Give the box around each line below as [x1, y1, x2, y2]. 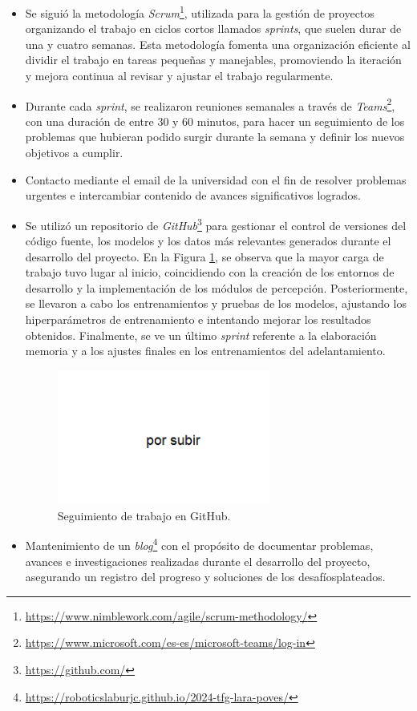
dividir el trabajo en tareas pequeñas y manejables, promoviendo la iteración [25, 51, 402, 68]
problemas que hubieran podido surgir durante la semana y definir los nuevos [25, 128, 405, 145]
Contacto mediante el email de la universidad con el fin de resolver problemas [25, 171, 407, 188]
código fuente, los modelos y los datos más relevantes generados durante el [25, 232, 391, 249]
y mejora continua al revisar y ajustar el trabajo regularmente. [25, 67, 334, 84]
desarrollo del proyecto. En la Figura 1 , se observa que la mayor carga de [25, 248, 384, 265]
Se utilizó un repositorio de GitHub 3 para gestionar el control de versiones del [25, 214, 407, 233]
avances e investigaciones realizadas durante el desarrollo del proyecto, [25, 552, 370, 569]
